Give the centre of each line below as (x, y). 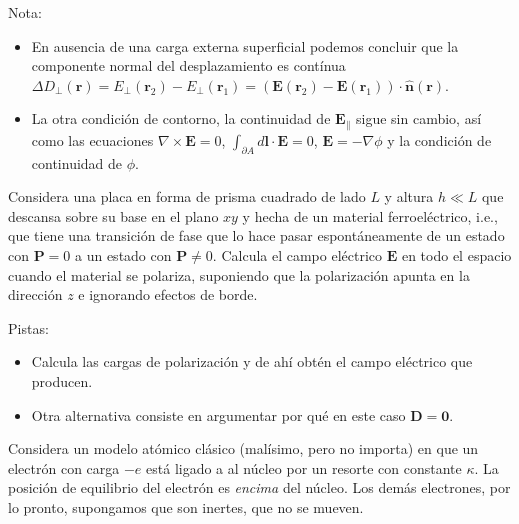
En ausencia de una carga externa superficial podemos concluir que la (245, 45)
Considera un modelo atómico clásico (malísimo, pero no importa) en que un (243, 448)
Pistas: (28, 327)
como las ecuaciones (92, 139)
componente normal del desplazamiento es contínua (188, 65)
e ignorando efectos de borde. (168, 294)
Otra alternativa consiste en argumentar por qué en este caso (218, 414)
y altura (409, 196)
